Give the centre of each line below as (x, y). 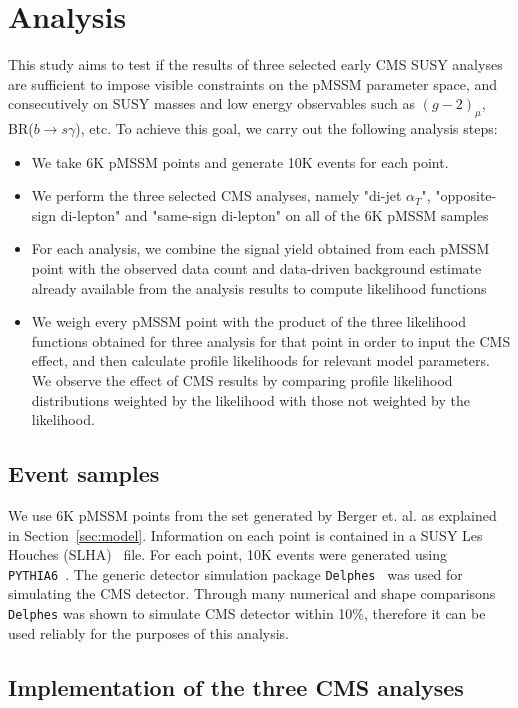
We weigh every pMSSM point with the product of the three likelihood (248, 321)
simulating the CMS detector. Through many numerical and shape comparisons (252, 593)
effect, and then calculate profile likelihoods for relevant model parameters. (260, 360)
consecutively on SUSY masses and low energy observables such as (212, 103)
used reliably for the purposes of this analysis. (148, 632)
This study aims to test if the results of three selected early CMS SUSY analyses (255, 64)
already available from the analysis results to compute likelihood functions (259, 287)
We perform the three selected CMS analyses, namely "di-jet (216, 195)
